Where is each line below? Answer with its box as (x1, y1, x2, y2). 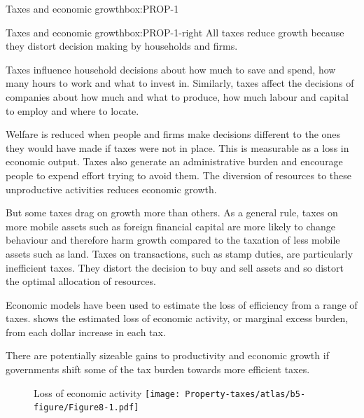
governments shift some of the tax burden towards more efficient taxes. (6, 362, 310, 377)
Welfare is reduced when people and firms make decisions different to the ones (6, 127, 341, 141)
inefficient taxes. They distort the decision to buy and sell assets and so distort (6, 260, 344, 274)
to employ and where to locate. (6, 103, 139, 118)
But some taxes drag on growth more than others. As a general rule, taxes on (6, 205, 338, 220)
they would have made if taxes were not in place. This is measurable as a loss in (6, 140, 349, 155)
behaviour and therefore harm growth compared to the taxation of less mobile (6, 232, 340, 247)
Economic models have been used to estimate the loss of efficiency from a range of (6, 297, 358, 312)
